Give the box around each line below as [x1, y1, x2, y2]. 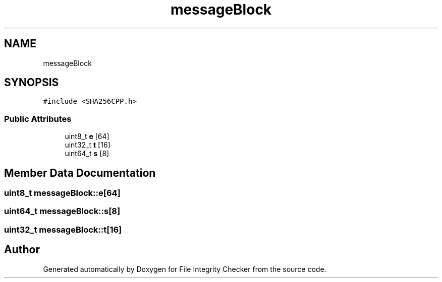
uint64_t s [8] [65, 149, 109, 158]
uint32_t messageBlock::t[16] [4, 224, 122, 235]
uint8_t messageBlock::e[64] [4, 188, 121, 198]
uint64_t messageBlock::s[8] [4, 206, 121, 217]
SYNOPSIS [4, 76, 59, 89]
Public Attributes [4, 113, 72, 124]
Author [4, 243, 40, 256]
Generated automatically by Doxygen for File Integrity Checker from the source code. [43, 264, 326, 273]
